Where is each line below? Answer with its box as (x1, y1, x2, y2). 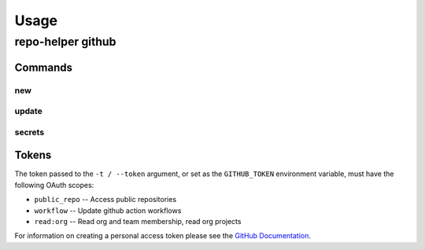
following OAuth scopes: (14, 180, 94, 189)
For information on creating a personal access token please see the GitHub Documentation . (14, 231, 311, 241)
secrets (14, 127, 45, 138)
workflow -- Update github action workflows (34, 205, 182, 215)
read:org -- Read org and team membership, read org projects (34, 216, 242, 226)
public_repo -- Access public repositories (34, 195, 177, 204)
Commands (14, 61, 73, 74)
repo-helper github (14, 35, 116, 49)
